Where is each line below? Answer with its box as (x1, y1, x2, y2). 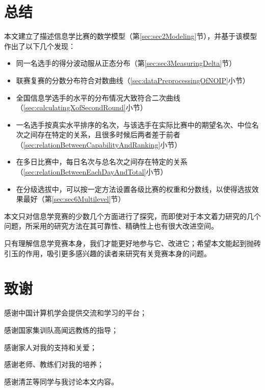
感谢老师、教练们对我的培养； (4, 359, 104, 370)
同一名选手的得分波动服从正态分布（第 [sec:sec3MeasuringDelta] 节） (16, 58, 236, 68)
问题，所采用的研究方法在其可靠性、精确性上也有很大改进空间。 (4, 221, 218, 231)
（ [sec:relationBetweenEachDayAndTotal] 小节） (16, 166, 168, 177)
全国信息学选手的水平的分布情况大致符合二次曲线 (16, 92, 180, 103)
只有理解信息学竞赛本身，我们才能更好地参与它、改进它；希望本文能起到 (4, 238, 247, 249)
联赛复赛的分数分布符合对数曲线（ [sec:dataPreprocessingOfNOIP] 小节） (16, 75, 250, 85)
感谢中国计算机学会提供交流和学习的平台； (4, 307, 147, 318)
